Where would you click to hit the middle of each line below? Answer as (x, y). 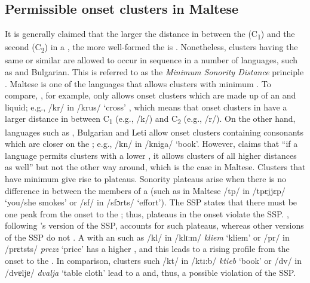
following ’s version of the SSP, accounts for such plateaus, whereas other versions (154, 225)
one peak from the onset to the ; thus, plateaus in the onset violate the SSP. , (147, 213)
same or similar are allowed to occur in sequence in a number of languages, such (151, 60)
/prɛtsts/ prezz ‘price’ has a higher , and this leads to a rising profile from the (147, 249)
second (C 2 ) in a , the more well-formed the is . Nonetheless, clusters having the (151, 48)
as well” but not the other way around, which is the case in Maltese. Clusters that (155, 167)
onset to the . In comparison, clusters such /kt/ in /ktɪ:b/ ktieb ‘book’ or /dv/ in (154, 261)
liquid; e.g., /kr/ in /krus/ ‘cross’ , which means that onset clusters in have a (146, 107)
